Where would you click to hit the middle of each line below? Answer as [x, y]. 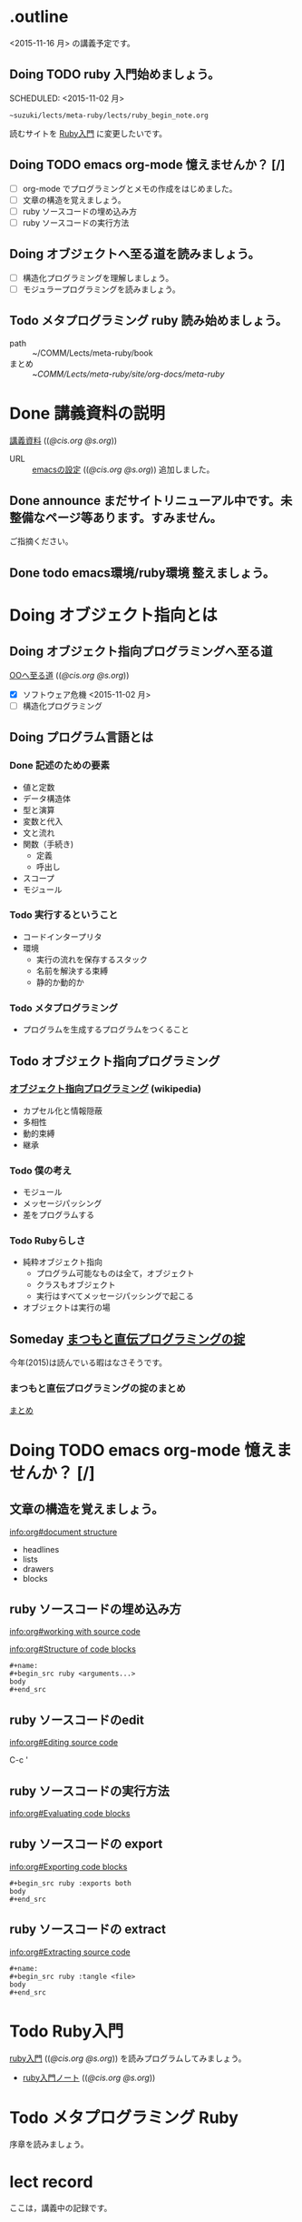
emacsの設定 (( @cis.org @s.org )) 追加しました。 [123, 469]
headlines [41, 1549]
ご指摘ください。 [41, 541]
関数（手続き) [48, 844]
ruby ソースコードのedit [77, 1719]
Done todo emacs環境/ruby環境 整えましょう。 [142, 573]
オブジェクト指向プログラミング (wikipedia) [106, 1089]
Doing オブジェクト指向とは [113, 615]
